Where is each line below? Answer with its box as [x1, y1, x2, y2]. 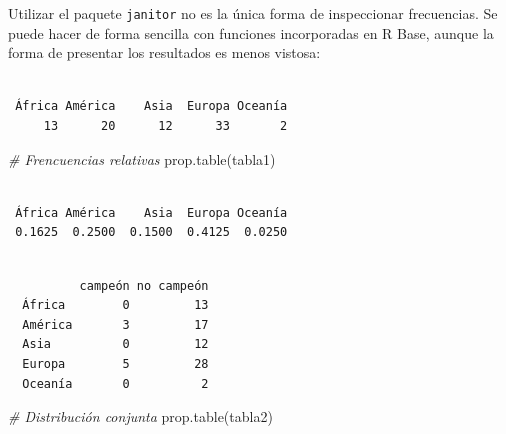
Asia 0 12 [22, 337, 209, 352]
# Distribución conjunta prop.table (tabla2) [8, 406, 273, 427]
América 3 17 [22, 317, 209, 332]
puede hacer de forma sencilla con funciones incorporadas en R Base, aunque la [8, 22, 494, 43]
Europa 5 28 [22, 356, 209, 371]
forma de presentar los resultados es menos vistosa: [8, 42, 321, 63]
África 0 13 [22, 298, 209, 313]
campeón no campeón [79, 278, 209, 293]
